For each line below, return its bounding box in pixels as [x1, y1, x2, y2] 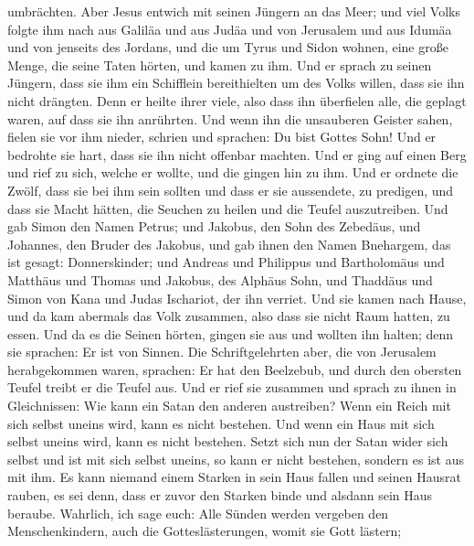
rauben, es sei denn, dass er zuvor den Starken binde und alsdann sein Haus [7, 486, 433, 505]
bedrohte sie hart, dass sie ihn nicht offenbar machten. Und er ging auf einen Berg [7, 145, 467, 164]
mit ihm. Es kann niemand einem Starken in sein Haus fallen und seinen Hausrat [7, 467, 461, 487]
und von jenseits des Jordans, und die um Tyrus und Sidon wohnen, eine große [7, 37, 448, 57]
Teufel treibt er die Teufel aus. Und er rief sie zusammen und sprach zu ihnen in [7, 378, 457, 397]
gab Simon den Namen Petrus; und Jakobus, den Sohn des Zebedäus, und [7, 217, 421, 236]
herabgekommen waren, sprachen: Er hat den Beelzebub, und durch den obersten [7, 359, 462, 379]
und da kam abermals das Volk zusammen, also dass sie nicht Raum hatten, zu [7, 306, 450, 326]
